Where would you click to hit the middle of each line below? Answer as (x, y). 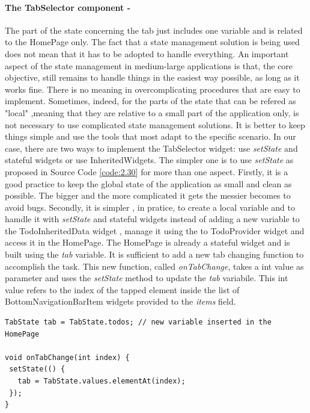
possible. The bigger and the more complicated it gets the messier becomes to (148, 195)
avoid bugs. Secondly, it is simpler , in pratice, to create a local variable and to (150, 207)
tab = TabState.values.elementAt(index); (102, 381)
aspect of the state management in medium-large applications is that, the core (149, 65)
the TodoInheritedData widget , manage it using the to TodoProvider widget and (155, 230)
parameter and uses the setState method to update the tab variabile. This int (147, 278)
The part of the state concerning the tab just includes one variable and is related (154, 30)
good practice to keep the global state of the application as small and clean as (148, 183)
